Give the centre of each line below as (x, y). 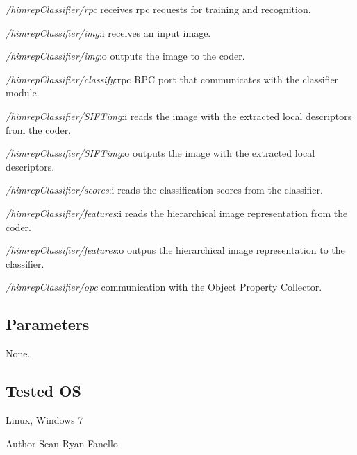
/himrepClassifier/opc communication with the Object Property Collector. (164, 287)
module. (23, 93)
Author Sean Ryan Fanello (62, 443)
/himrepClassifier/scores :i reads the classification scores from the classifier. (164, 190)
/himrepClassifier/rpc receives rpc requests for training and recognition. (158, 9)
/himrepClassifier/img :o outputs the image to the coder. (125, 56)
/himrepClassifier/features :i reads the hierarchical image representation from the (177, 213)
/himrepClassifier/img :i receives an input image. (108, 32)
